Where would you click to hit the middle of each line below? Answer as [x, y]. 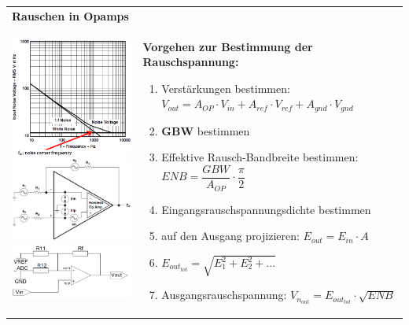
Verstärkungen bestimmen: [226, 88]
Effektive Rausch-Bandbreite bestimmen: [260, 157]
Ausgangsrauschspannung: [224, 295]
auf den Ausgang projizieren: [230, 236]
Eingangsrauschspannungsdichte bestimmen [266, 209]
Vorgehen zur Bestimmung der [228, 46]
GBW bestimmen [206, 130]
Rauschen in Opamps [70, 15]
